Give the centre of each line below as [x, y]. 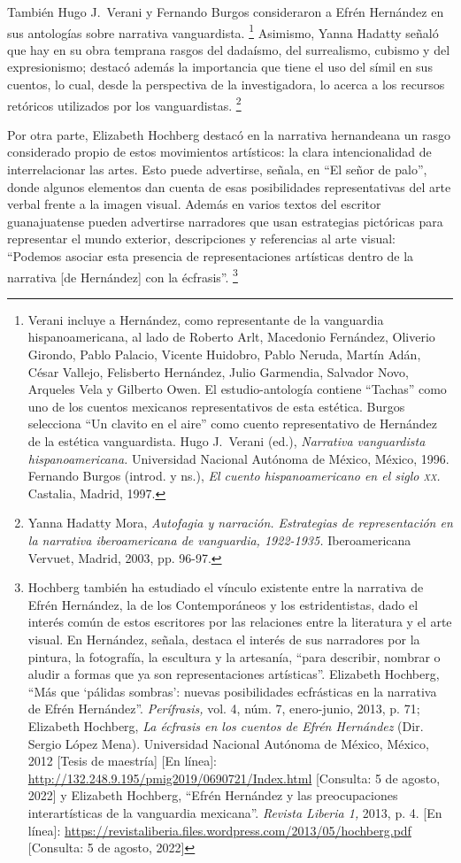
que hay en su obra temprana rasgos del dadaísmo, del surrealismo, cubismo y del [229, 49]
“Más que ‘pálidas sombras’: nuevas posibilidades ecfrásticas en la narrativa [232, 691]
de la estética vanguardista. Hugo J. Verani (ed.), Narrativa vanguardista [227, 441]
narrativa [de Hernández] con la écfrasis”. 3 [123, 275]
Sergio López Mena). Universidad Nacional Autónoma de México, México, [228, 743]
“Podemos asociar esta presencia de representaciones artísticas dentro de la [211, 256]
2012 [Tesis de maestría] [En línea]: [122, 761]
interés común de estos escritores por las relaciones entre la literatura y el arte [240, 622]
